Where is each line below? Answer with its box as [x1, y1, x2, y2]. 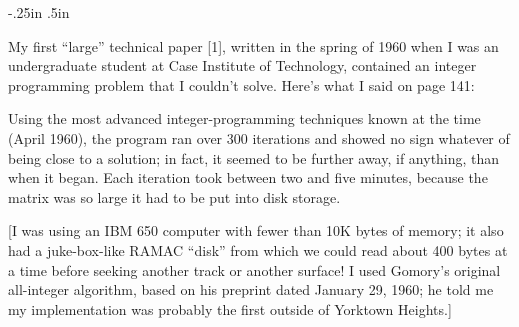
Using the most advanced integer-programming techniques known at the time [8, 108, 481, 129]
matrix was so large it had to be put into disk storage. [8, 186, 341, 207]
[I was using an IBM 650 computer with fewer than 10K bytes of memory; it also [8, 220, 504, 241]
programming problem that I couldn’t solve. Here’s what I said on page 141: [8, 74, 475, 95]
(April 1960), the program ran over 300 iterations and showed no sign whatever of [8, 127, 510, 148]
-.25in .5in [8, 2, 70, 22]
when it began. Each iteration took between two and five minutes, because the [8, 167, 488, 188]
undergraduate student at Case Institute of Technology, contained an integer [8, 55, 477, 76]
